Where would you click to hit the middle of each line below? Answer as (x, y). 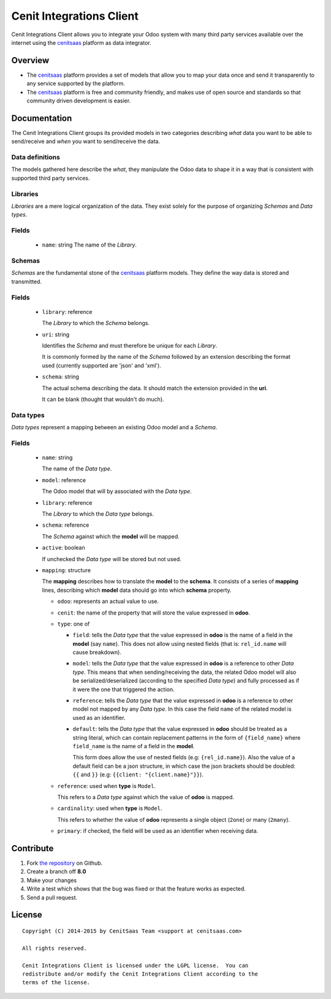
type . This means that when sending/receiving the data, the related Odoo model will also (185, 672)
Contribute (32, 848)
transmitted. (27, 281)
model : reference (64, 480)
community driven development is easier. (79, 101)
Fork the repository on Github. (65, 863)
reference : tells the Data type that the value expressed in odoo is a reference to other (183, 701)
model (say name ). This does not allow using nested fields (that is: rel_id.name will (180, 643)
